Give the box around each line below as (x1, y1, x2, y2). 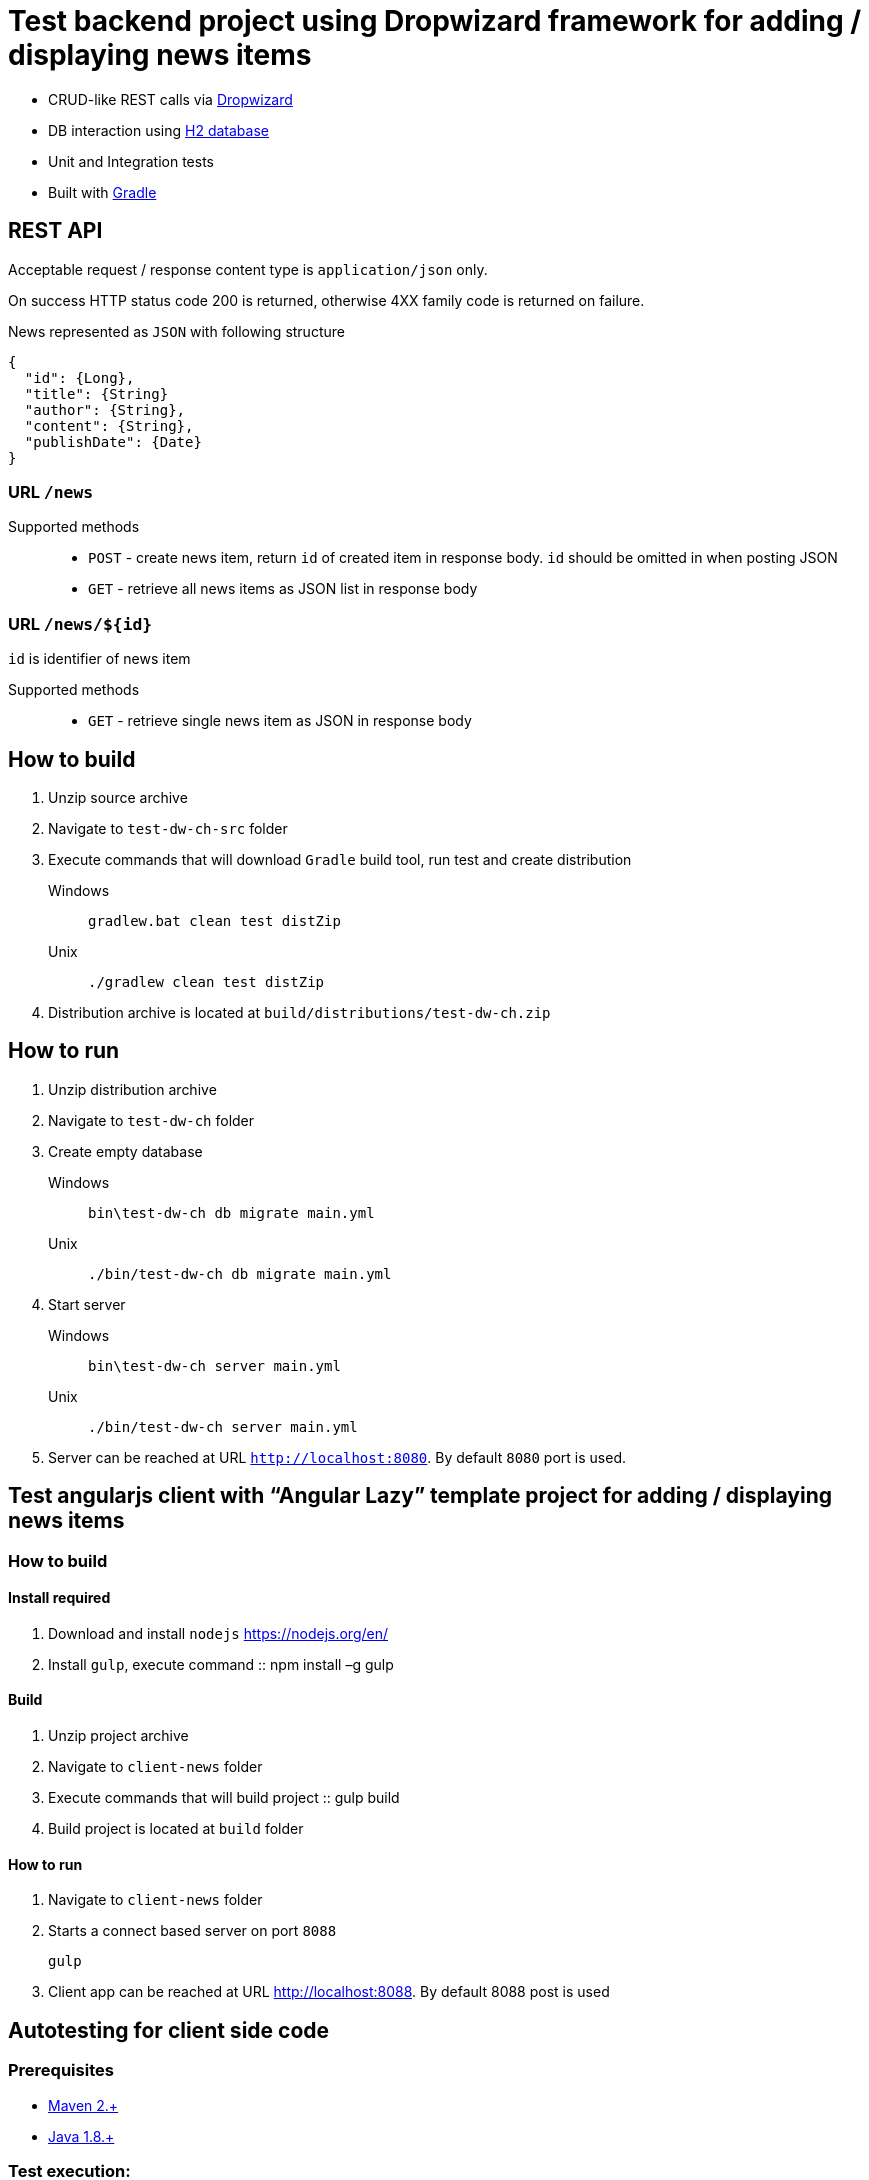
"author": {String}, (24, 401, 186, 418)
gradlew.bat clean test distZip (88, 912, 341, 929)
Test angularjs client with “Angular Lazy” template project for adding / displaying (8, 1483, 832, 1509)
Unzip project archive (48, 1727, 189, 1745)
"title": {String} (24, 385, 169, 402)
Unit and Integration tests (48, 152, 214, 170)
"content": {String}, (24, 417, 194, 434)
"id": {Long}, (24, 369, 135, 386)
